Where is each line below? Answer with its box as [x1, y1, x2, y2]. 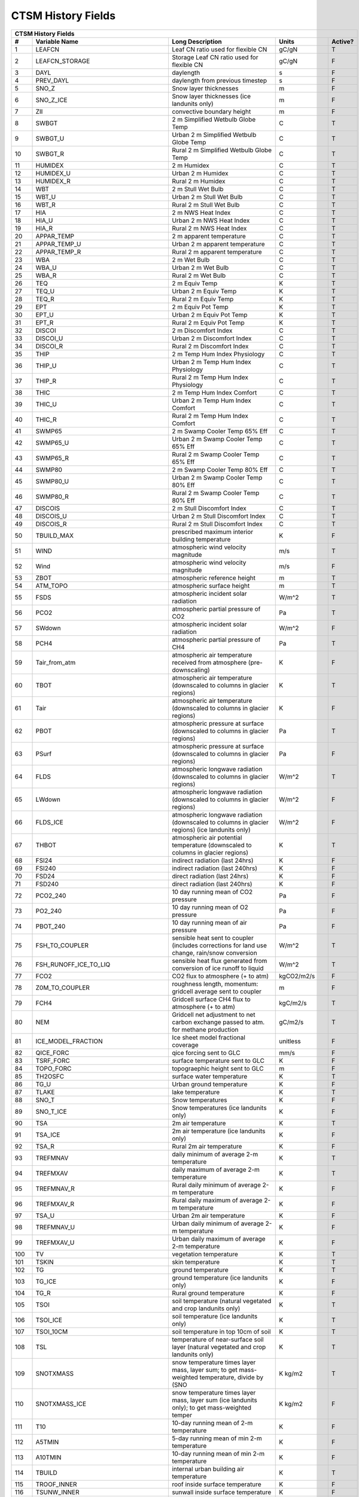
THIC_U [35, 400, 57, 408]
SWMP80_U [35, 477, 69, 485]
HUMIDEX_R [35, 177, 71, 185]
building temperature [171, 535, 231, 543]
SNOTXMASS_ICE [35, 1399, 87, 1408]
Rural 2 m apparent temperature [171, 247, 263, 256]
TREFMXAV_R [35, 1199, 75, 1208]
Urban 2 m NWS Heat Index [171, 216, 250, 225]
